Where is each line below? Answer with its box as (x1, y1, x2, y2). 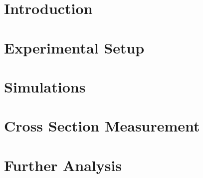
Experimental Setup (4, 37, 145, 57)
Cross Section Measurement (4, 115, 200, 136)
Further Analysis (4, 154, 122, 175)
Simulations (4, 76, 86, 96)
